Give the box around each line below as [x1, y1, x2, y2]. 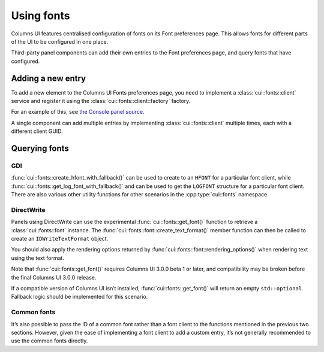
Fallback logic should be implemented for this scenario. [11, 293, 148, 301]
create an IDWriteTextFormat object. [11, 235, 109, 242]
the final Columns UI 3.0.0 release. [11, 274, 97, 281]
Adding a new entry [11, 73, 86, 83]
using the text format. [11, 254, 64, 262]
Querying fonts [11, 144, 69, 153]
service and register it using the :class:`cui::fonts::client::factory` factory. [11, 98, 191, 105]
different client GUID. [11, 128, 63, 135]
